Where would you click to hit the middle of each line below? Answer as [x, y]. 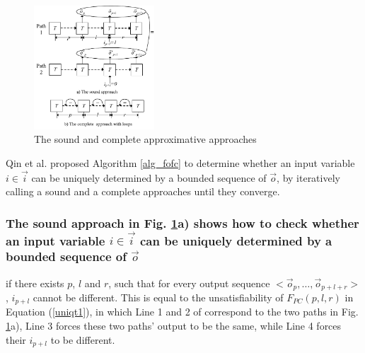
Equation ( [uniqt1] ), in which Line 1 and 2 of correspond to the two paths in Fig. [182, 312]
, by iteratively [308, 177]
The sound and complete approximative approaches [145, 139]
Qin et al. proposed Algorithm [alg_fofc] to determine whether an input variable [180, 162]
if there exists [35, 283]
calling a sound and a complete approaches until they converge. [143, 191]
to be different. [83, 339]
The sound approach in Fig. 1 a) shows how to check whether [182, 222]
